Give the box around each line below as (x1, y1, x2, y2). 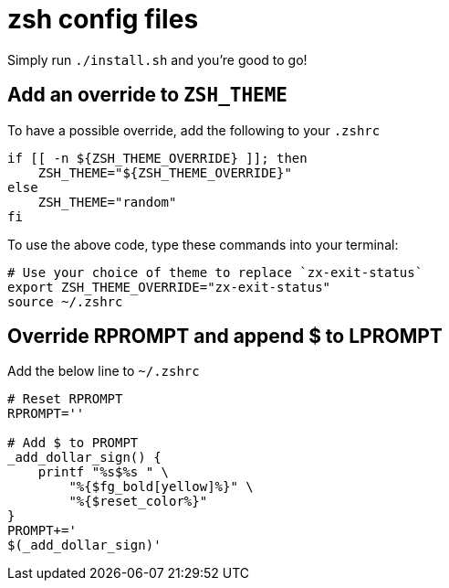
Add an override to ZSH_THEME (7, 83, 288, 107)
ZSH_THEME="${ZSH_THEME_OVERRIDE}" (37, 165, 292, 180)
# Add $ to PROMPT (7, 435, 139, 451)
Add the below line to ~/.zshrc (7, 363, 200, 380)
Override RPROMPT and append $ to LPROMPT (7, 325, 443, 348)
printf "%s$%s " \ (37, 465, 170, 480)
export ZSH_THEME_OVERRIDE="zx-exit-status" (7, 279, 331, 294)
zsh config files (7, 4, 199, 35)
